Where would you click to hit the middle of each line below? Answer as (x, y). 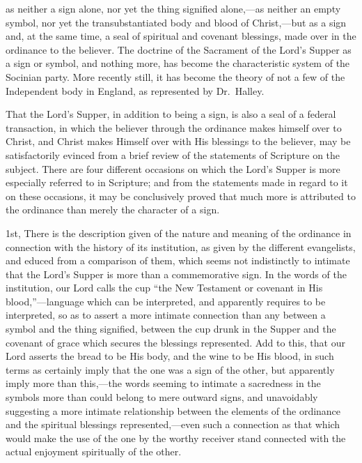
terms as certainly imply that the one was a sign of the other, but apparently (170, 369)
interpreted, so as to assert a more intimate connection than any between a (166, 315)
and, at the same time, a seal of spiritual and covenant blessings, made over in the (181, 36)
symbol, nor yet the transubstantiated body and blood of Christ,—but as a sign (176, 22)
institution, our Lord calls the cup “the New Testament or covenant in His (164, 288)
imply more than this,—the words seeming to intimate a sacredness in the (163, 383)
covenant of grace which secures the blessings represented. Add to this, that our (175, 342)
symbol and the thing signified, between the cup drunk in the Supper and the (171, 329)
